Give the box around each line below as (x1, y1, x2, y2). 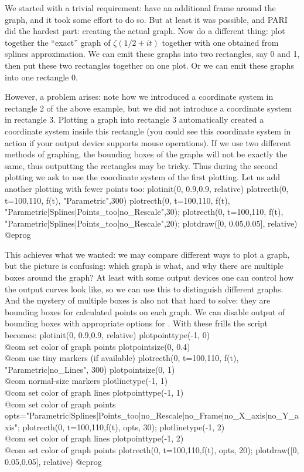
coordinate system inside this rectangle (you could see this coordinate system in (5, 124, 291, 137)
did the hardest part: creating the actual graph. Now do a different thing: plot (5, 25, 285, 37)
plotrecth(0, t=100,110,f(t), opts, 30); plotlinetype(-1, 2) (22, 420, 225, 433)
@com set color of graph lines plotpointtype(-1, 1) (5, 386, 184, 398)
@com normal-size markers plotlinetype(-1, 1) (5, 375, 168, 387)
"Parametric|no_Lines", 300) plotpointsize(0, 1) (5, 363, 175, 375)
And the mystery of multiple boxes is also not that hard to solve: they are (5, 294, 271, 306)
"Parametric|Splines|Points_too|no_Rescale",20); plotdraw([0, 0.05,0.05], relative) (5, 217, 298, 229)
